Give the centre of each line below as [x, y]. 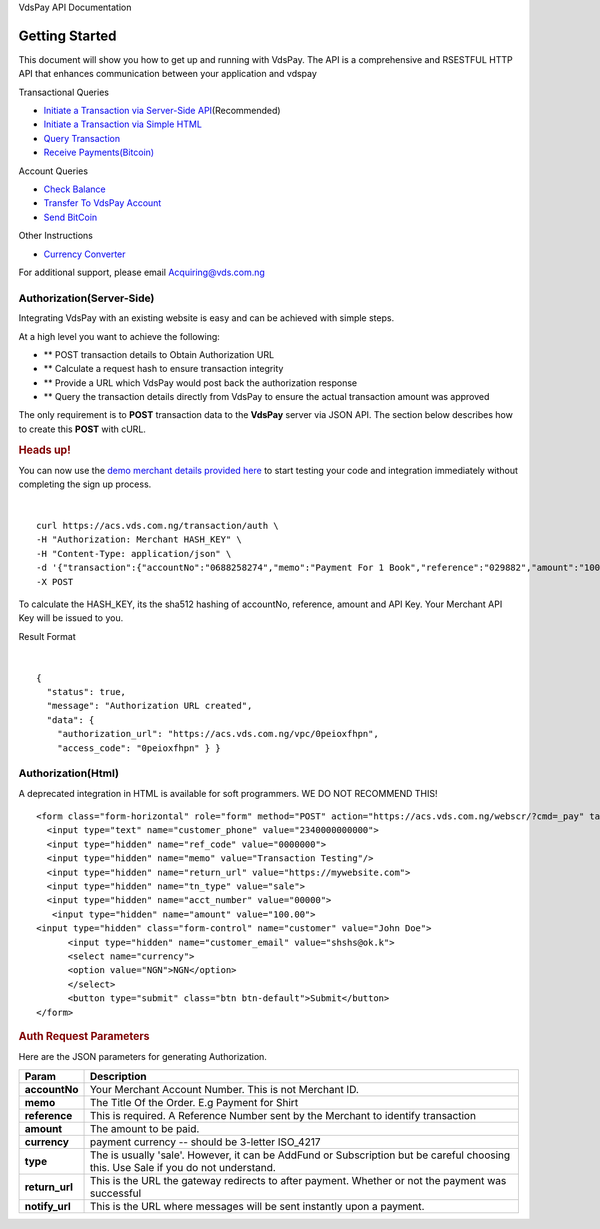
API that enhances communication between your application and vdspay [167, 74]
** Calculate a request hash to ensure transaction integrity [163, 369]
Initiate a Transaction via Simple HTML [122, 124]
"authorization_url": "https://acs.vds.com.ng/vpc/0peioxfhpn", [217, 734]
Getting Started [67, 35]
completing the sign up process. [85, 484]
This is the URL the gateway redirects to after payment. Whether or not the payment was [298, 1180]
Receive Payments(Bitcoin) [99, 152]
